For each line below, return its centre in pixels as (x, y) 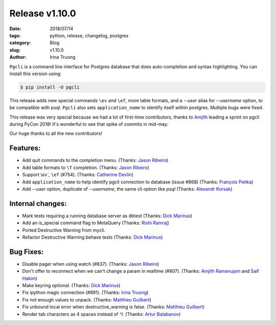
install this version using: (36, 74)
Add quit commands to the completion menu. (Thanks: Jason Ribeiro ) (95, 160)
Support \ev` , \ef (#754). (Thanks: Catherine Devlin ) (78, 175)
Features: (25, 148)
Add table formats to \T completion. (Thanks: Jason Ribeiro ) (86, 167)
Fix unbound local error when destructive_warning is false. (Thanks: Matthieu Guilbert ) (113, 307)
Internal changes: (38, 204)
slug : (15, 50)
